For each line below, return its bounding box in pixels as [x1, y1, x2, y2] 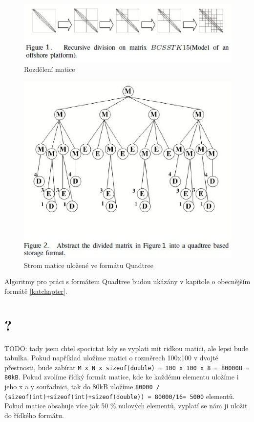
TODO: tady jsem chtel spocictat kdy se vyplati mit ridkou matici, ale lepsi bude [4, 343, 249, 353]
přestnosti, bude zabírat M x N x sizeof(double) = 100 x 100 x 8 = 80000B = [4, 362, 250, 372]
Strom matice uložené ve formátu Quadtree [24, 260, 153, 270]
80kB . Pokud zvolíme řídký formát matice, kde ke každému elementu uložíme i [4, 372, 239, 382]
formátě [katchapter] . [4, 286, 67, 296]
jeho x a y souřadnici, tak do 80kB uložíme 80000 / [4, 381, 160, 392]
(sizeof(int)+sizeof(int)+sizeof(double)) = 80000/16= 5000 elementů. [4, 391, 235, 401]
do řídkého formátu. [4, 410, 64, 421]
